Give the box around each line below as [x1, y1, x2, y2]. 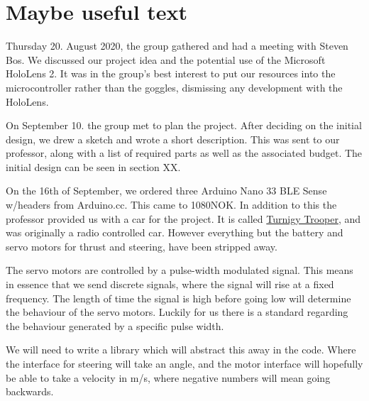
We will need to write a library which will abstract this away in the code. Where [6, 342, 356, 357]
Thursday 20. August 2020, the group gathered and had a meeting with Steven [6, 38, 348, 53]
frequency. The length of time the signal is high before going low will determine [6, 290, 351, 305]
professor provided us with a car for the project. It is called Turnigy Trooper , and [6, 211, 361, 226]
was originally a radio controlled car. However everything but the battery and [6, 225, 343, 240]
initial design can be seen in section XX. [6, 159, 181, 174]
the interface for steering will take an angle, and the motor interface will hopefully [6, 356, 363, 370]
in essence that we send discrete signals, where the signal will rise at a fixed [6, 277, 334, 292]
